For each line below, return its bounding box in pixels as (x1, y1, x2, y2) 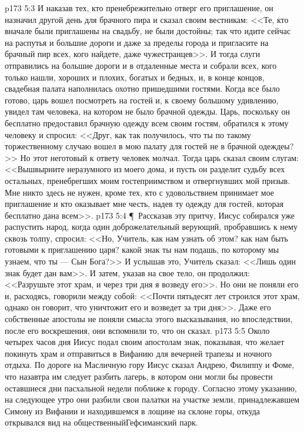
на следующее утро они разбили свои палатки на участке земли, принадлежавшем (5, 393, 300, 406)
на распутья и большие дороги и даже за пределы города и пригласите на (5, 36, 269, 48)
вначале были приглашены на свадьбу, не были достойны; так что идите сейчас (5, 25, 291, 37)
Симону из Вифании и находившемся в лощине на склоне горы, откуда (5, 404, 260, 417)
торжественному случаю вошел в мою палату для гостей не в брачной (5, 140, 256, 152)
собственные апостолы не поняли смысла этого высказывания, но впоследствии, (5, 313, 293, 325)
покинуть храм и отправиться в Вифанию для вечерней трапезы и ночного (5, 347, 272, 359)
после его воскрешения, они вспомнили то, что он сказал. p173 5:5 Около (5, 324, 270, 336)
